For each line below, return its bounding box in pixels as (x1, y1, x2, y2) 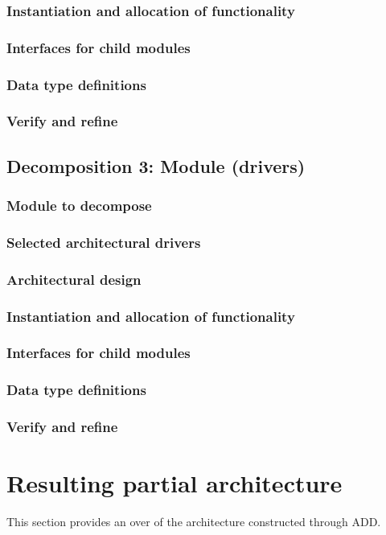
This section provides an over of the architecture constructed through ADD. (6, 513, 381, 530)
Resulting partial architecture (6, 467, 343, 500)
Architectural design (6, 269, 142, 289)
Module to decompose (6, 195, 152, 216)
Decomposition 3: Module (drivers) (6, 153, 306, 178)
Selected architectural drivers (6, 232, 201, 252)
